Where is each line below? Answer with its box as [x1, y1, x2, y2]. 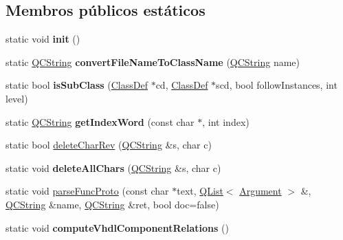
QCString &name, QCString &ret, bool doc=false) [5, 197, 219, 211]
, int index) [202, 114, 250, 129]
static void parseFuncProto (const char [5, 184, 169, 198]
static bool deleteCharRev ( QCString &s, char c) [5, 138, 212, 152]
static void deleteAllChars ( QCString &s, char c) [5, 160, 221, 175]
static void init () [5, 32, 80, 46]
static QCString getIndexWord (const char [5, 114, 195, 129]
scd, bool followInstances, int [216, 78, 338, 92]
